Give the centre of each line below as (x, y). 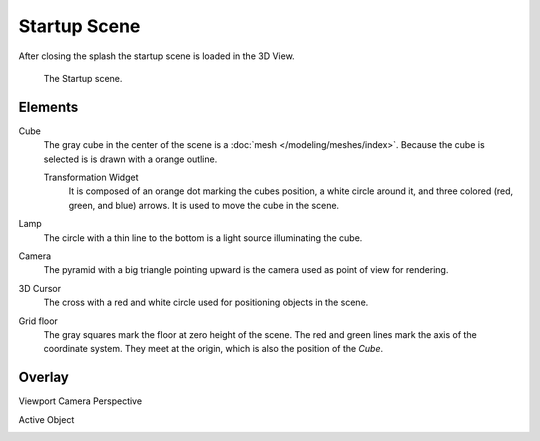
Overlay (43, 377)
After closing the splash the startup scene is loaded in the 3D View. (156, 56)
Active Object (46, 419)
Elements (48, 106)
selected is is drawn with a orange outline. (130, 159)
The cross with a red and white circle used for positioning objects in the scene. (206, 302)
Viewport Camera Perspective (80, 401)
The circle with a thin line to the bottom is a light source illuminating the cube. (203, 237)
